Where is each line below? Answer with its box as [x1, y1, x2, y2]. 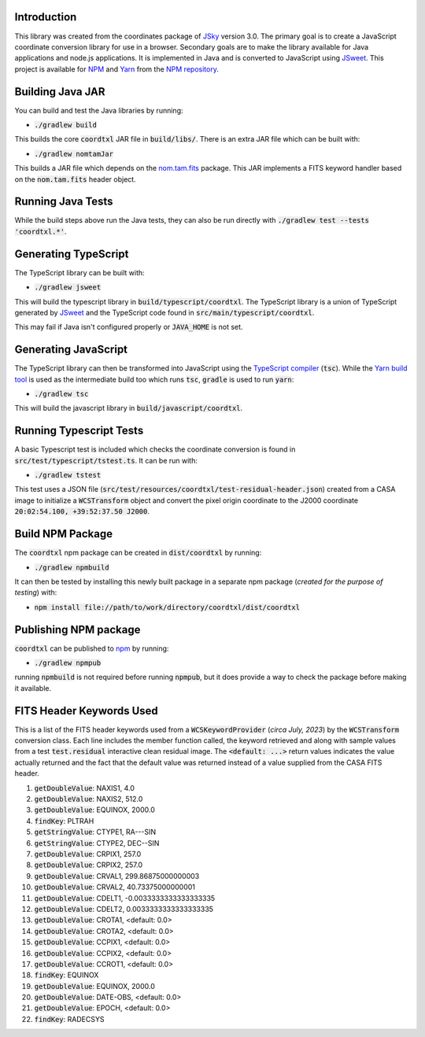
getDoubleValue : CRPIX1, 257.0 [34, 850, 142, 858]
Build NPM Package [14, 527, 113, 541]
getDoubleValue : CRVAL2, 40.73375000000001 [34, 882, 196, 892]
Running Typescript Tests [14, 424, 144, 437]
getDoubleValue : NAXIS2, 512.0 [34, 795, 143, 804]
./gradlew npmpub [34, 659, 102, 668]
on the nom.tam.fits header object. [14, 174, 137, 184]
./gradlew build [34, 120, 98, 129]
